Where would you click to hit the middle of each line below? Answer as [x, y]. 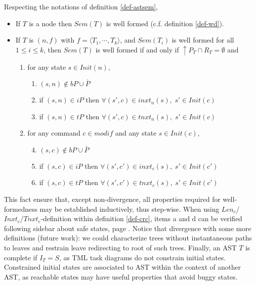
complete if [21, 257]
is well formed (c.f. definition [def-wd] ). [165, 23]
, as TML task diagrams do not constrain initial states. [142, 257]
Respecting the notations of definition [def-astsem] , [81, 6]
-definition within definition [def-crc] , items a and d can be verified [142, 218]
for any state [47, 67]
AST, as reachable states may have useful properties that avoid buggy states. [121, 276]
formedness [21, 209]
